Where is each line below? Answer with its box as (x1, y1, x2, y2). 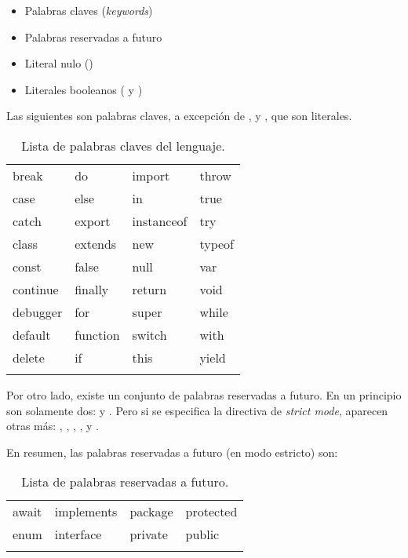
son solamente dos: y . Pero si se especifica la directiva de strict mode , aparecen (6, 402, 388, 418)
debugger (13, 302, 63, 321)
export (75, 211, 111, 230)
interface (54, 525, 102, 544)
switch (132, 325, 167, 344)
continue (13, 279, 59, 298)
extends (75, 234, 117, 253)
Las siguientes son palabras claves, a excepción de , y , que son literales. (6, 108, 352, 124)
